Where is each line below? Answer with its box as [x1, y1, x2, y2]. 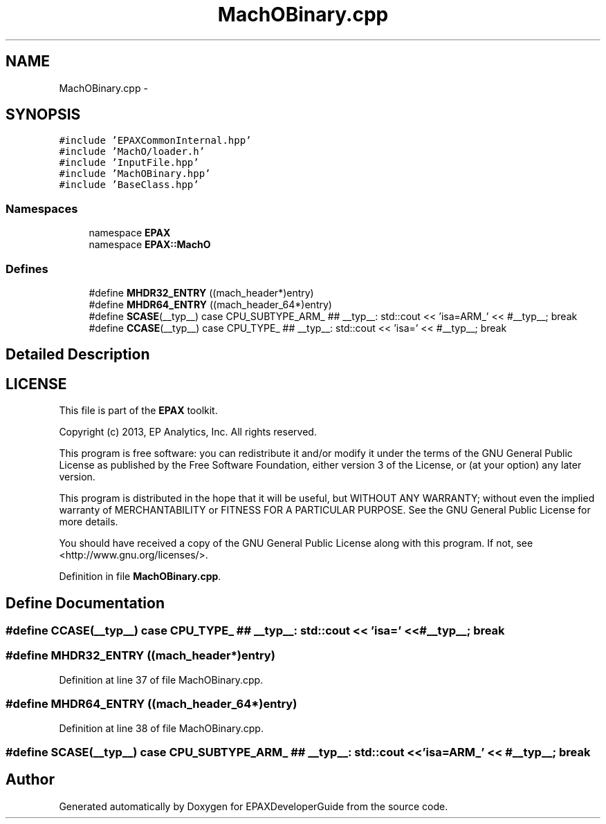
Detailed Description [6, 346, 150, 364]
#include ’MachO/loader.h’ [59, 146, 205, 158]
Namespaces [6, 201, 78, 216]
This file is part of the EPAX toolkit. [59, 404, 218, 417]
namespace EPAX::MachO [89, 238, 211, 251]
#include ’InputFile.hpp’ [59, 157, 199, 169]
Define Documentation [6, 594, 165, 612]
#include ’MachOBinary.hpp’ [59, 168, 211, 180]
